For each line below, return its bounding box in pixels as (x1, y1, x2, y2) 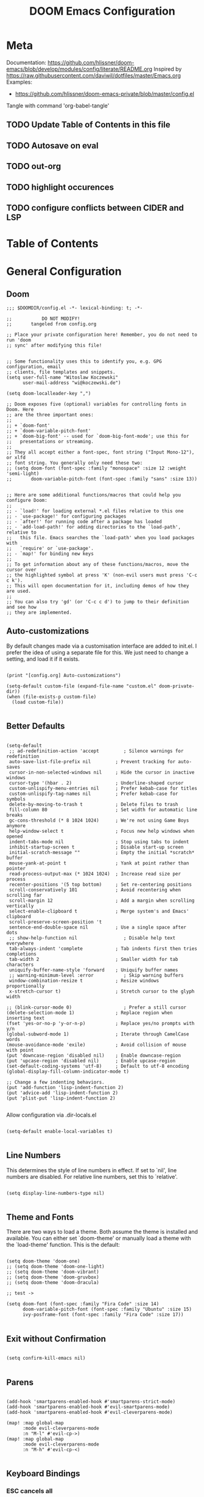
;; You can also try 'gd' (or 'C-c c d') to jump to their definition (6, 599, 189, 605)
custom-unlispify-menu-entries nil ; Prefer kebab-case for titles (9, 785, 198, 791)
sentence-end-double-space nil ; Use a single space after (9, 924, 187, 930)
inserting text (6, 1015, 45, 1021)
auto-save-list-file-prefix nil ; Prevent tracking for (9, 758, 175, 764)
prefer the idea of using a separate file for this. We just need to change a (6, 648, 189, 656)
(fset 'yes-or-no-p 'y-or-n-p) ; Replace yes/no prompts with (6, 1020, 195, 1026)
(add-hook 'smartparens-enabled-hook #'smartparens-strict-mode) (6, 1398, 175, 1405)
